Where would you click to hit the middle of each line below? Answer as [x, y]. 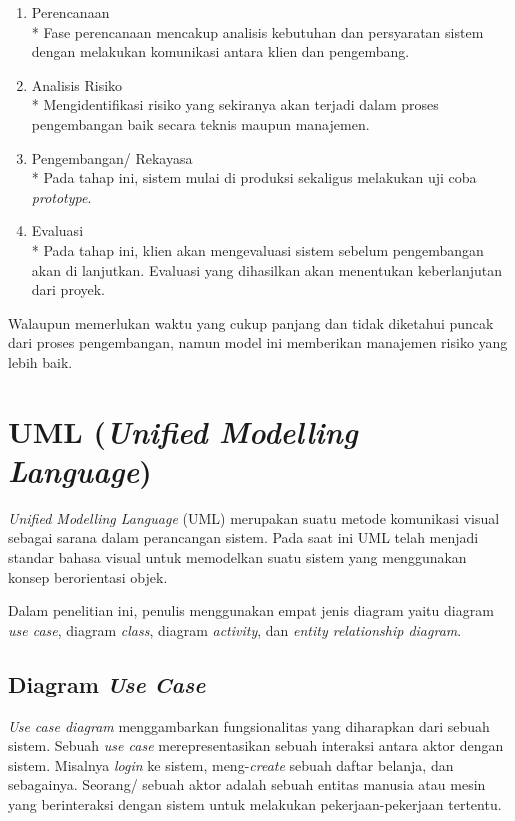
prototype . [61, 196]
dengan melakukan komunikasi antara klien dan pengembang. [220, 51]
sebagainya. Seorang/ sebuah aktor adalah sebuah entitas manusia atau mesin [247, 784]
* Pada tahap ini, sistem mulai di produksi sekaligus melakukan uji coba [254, 177]
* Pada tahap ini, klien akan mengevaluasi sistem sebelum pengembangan [257, 249]
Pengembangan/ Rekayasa [112, 157]
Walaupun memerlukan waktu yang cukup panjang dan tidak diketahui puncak [251, 322]
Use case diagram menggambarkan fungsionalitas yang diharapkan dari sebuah [249, 725]
